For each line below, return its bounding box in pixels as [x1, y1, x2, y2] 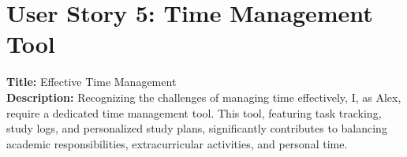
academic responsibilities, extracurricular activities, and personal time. [6, 135, 348, 151]
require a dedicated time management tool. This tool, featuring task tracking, [6, 104, 382, 121]
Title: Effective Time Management [6, 73, 177, 90]
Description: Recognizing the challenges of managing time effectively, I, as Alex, [6, 88, 401, 105]
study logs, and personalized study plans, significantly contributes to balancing [6, 120, 387, 136]
